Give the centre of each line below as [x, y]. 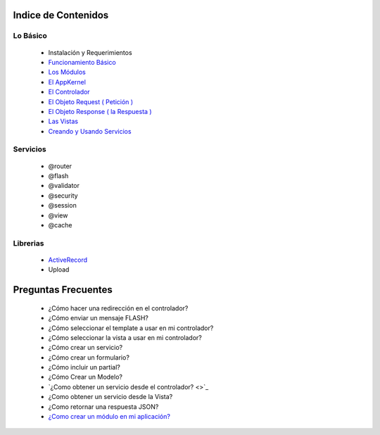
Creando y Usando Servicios [90, 131]
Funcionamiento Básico [82, 62]
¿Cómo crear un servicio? [85, 348]
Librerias [28, 243]
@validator [64, 186]
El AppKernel [67, 82]
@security [63, 195]
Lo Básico [30, 36]
